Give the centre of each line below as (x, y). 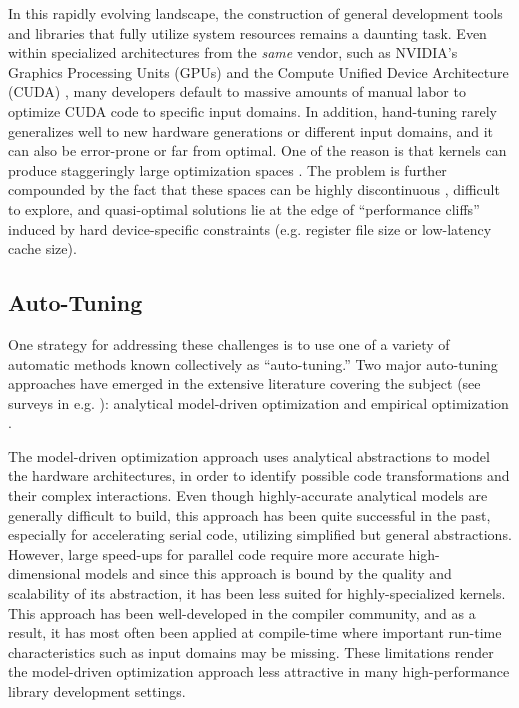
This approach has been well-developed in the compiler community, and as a (242, 612)
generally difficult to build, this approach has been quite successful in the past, (249, 514)
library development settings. (97, 691)
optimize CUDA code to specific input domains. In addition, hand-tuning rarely (252, 110)
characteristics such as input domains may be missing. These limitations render (251, 651)
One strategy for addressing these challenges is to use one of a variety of (229, 343)
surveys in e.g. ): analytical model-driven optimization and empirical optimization (258, 402)
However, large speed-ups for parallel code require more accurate (206, 553)
